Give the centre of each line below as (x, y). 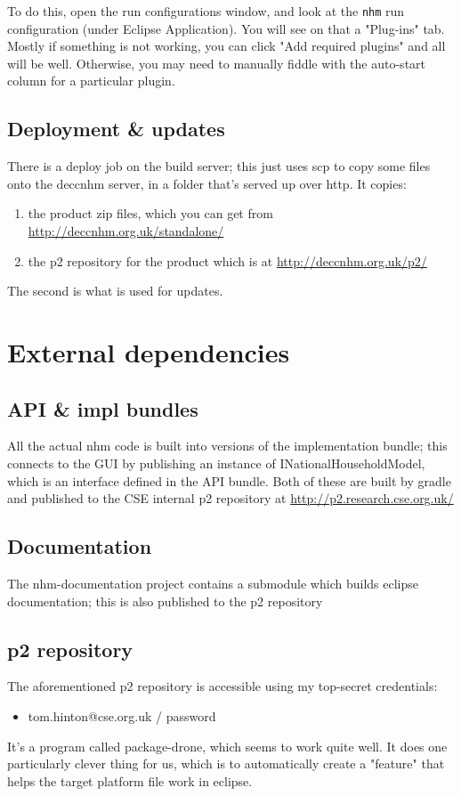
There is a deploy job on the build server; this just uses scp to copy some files (219, 166)
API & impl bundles (103, 408)
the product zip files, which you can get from (150, 213)
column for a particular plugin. (91, 81)
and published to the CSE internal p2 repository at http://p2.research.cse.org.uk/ (230, 498)
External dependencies (149, 351)
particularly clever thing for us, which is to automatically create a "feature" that (226, 764)
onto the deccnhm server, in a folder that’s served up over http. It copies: (207, 183)
